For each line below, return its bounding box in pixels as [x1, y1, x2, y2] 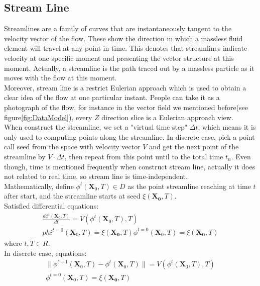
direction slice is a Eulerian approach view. [101, 112, 233, 122]
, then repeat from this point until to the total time [64, 151, 223, 161]
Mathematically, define [4, 180, 74, 191]
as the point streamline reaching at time [127, 180, 251, 191]
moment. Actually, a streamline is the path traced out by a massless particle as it [4, 62, 254, 73]
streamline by [4, 151, 46, 161]
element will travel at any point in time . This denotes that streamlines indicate [4, 43, 247, 53]
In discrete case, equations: [4, 247, 87, 258]
